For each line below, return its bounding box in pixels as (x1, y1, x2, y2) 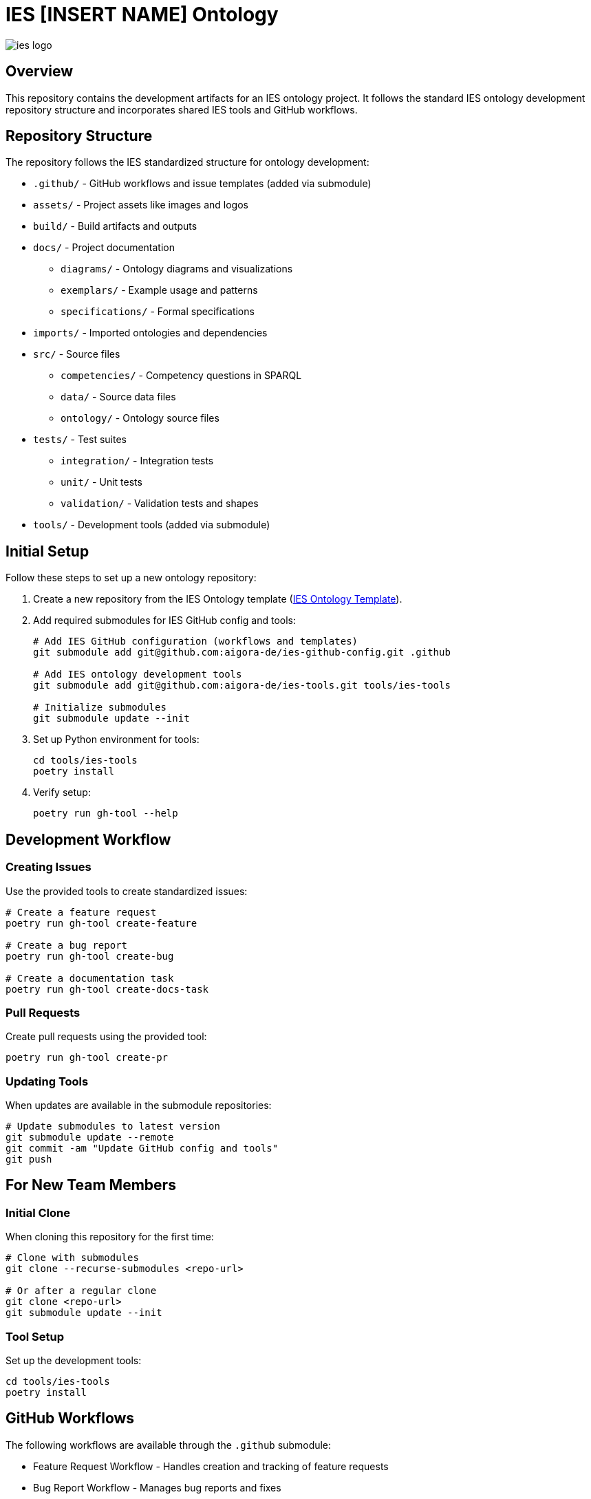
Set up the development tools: (6, 1354, 142, 1366)
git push (6, 1154, 52, 1165)
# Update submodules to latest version (6, 1121, 220, 1132)
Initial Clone (6, 1205, 70, 1220)
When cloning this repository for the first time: (6, 1231, 214, 1243)
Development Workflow (6, 830, 171, 848)
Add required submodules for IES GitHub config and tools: (33, 614, 297, 627)
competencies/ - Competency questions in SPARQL (61, 369, 302, 382)
